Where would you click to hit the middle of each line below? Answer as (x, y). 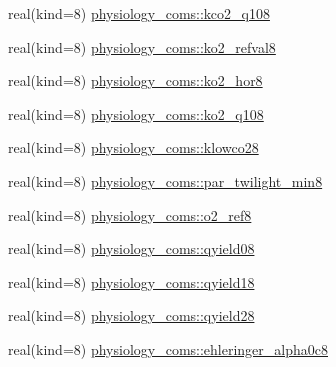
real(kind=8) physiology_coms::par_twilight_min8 (165, 180)
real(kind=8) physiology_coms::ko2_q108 (136, 113)
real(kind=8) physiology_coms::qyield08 (131, 248)
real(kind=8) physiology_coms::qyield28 (131, 315)
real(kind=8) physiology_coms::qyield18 (131, 281)
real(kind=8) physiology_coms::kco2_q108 (139, 13)
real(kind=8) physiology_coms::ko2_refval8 (142, 46)
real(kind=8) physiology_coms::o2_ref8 (130, 214)
